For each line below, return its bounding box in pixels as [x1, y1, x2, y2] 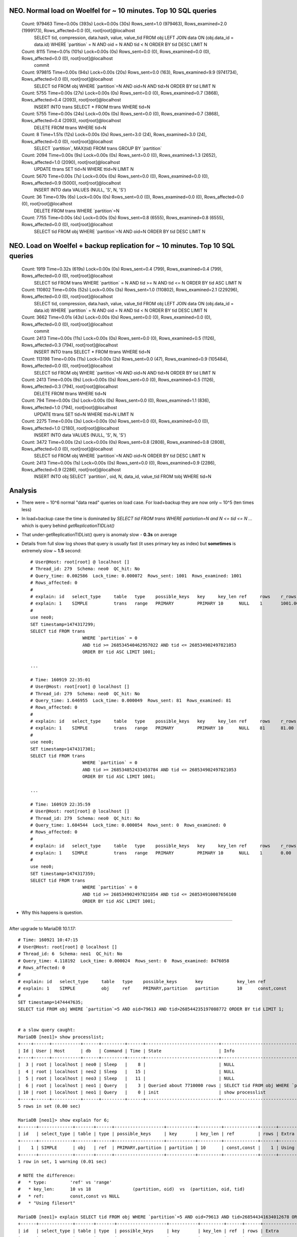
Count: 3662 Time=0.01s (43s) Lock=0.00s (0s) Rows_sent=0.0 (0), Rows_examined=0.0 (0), [21, 314, 212, 320]
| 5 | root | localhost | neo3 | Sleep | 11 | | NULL [18, 1076, 235, 1081]
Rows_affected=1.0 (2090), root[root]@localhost [21, 159, 120, 165]
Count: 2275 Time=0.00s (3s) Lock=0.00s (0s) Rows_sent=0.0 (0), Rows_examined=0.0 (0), [21, 418, 210, 424]
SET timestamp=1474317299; [30, 621, 96, 627]
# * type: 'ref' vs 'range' [18, 1180, 112, 1185]
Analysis [9, 486, 37, 495]
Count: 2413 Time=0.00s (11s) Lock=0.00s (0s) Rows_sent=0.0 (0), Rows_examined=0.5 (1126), [21, 335, 216, 341]
